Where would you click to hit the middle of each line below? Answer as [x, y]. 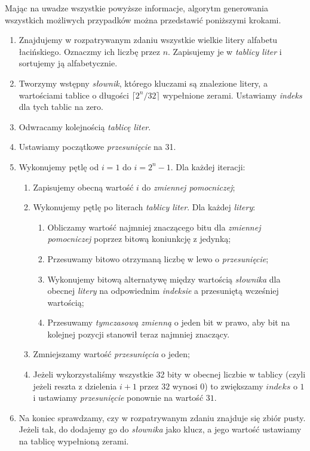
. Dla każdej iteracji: [208, 166]
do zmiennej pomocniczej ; [188, 187]
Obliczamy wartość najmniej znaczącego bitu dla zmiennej [154, 227]
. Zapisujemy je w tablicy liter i [225, 51]
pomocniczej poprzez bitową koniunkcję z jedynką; [139, 239]
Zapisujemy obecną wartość [83, 187]
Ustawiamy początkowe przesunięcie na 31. [97, 147]
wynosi [185, 386]
